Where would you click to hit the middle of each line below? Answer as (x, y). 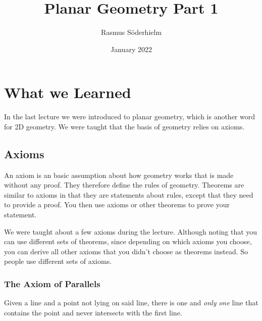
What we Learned (68, 92)
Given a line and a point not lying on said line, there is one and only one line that (131, 303)
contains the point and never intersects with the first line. (93, 312)
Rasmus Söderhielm (131, 32)
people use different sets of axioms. (58, 261)
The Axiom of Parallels (52, 283)
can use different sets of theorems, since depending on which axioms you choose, (128, 241)
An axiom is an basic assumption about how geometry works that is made (119, 175)
